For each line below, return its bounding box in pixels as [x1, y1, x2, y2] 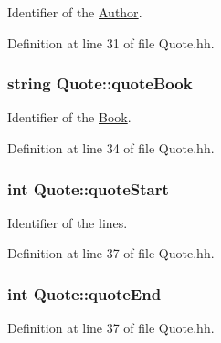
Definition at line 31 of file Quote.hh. [7, 33, 215, 52]
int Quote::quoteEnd [7, 282, 162, 305]
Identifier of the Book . [7, 108, 132, 127]
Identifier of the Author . [7, 3, 142, 21]
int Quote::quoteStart [7, 177, 169, 200]
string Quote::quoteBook [7, 72, 193, 95]
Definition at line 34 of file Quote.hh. [7, 139, 215, 157]
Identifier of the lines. [7, 213, 128, 232]
